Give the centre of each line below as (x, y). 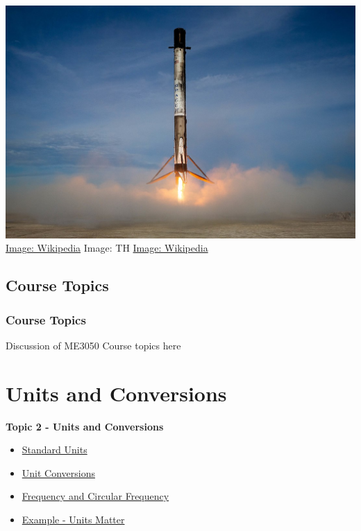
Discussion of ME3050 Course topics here (93, 345)
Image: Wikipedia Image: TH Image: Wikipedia (107, 248)
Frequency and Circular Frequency (95, 496)
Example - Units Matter (73, 519)
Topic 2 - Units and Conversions (85, 426)
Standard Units (54, 450)
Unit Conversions (58, 472)
